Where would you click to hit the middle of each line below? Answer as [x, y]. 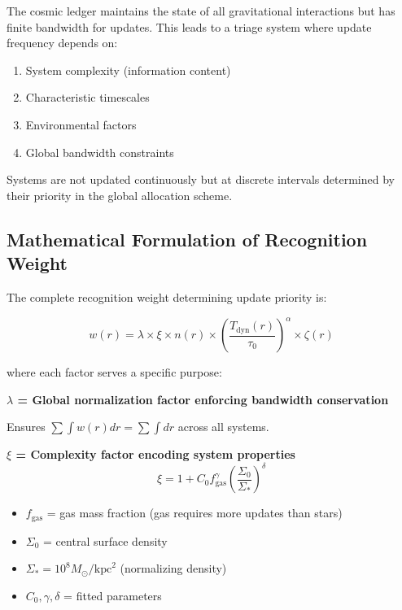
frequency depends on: [62, 43]
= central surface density [105, 540]
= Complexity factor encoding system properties [155, 454]
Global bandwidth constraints [100, 152]
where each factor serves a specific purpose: [114, 372]
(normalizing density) [173, 568]
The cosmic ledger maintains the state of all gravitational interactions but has [201, 11]
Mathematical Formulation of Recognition [187, 239]
